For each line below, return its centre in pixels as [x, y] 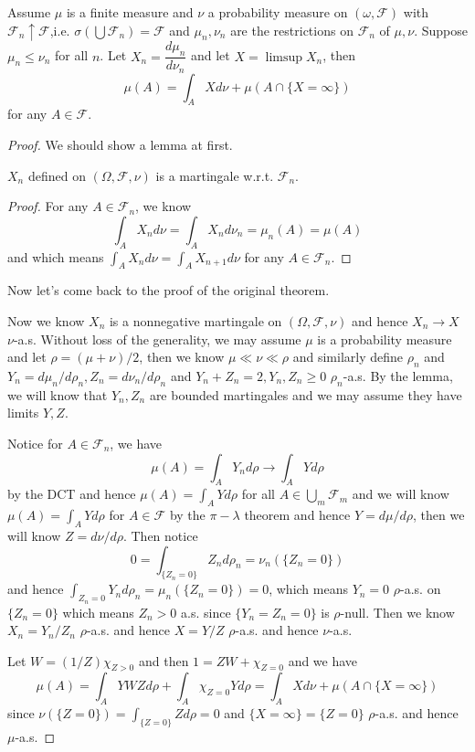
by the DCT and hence [72, 494]
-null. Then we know [397, 612]
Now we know [46, 320]
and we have [323, 660]
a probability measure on [278, 12]
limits [23, 413]
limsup [284, 57]
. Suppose [441, 30]
